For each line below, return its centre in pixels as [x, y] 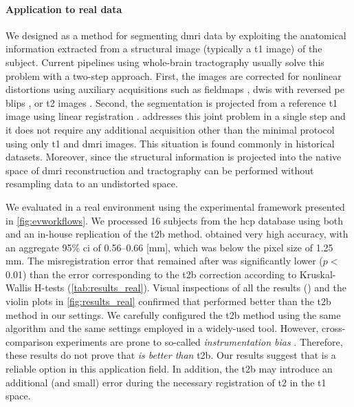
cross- [334, 328]
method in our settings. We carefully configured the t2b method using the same [173, 314]
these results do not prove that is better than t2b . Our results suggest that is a [171, 355]
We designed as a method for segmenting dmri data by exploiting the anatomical [176, 35]
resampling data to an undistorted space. [92, 184]
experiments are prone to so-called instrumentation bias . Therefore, [200, 341]
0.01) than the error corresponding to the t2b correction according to [151, 274]
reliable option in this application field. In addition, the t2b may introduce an [169, 369]
